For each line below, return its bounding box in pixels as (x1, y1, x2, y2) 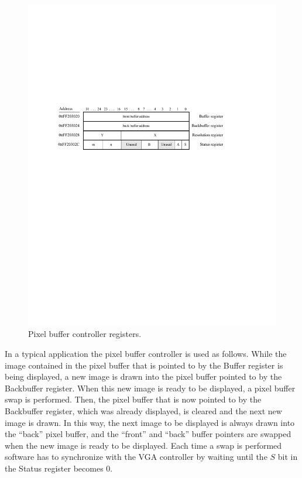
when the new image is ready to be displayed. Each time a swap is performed (5, 439, 282, 451)
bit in (277, 451, 298, 463)
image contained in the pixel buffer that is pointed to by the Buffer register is (5, 359, 283, 371)
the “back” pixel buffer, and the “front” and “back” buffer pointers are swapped (5, 428, 291, 440)
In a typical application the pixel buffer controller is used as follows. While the (5, 348, 287, 360)
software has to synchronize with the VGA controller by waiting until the (5, 451, 267, 463)
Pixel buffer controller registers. (28, 328, 142, 340)
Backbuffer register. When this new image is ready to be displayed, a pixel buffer (5, 381, 296, 394)
